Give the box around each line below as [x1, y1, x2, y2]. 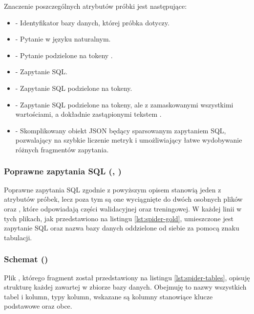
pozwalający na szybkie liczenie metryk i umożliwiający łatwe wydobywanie [15, 135, 242, 145]
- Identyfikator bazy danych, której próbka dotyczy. [15, 17, 169, 27]
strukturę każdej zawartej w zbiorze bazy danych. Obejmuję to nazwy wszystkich [4, 282, 247, 292]
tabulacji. [4, 232, 32, 242]
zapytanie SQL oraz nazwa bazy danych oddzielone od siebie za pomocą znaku [4, 223, 239, 233]
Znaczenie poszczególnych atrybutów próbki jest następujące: [4, 1, 187, 11]
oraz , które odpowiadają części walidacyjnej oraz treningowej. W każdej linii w [4, 203, 242, 213]
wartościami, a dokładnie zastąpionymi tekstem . [15, 109, 162, 119]
